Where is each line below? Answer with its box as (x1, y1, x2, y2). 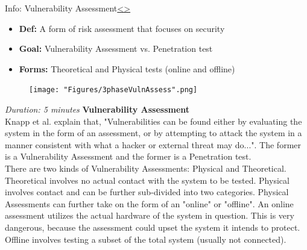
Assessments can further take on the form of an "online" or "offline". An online (5, 197, 294, 210)
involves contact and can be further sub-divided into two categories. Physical (5, 186, 289, 198)
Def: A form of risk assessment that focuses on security (19, 22, 225, 34)
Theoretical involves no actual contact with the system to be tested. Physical (5, 173, 290, 186)
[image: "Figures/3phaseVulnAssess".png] (29, 86, 198, 95)
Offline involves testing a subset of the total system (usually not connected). (5, 233, 286, 245)
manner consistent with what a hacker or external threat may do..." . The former (5, 138, 301, 151)
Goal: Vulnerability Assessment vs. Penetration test (19, 42, 213, 55)
